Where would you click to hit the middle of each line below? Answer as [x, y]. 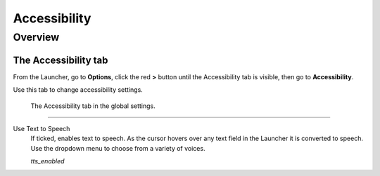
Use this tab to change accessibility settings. [78, 90]
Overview [36, 37]
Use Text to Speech [42, 128]
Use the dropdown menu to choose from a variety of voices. [118, 148]
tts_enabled [47, 161]
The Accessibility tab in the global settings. [93, 106]
